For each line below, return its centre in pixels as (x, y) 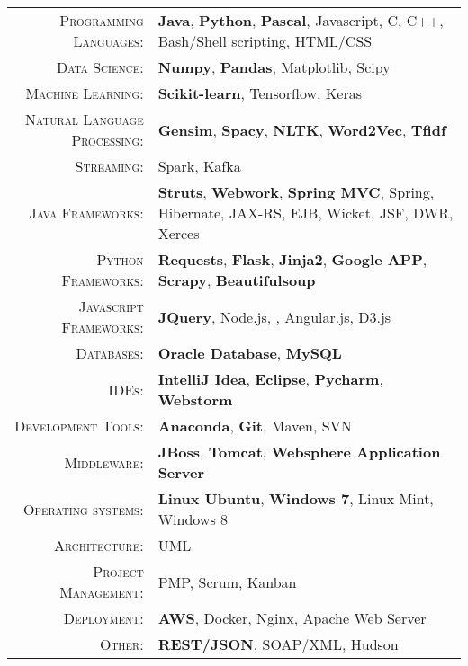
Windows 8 (193, 519)
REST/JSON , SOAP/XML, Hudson (278, 644)
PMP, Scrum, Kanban (227, 582)
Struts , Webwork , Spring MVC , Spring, (296, 192)
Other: (121, 644)
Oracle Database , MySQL (250, 353)
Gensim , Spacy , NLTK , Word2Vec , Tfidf (302, 129)
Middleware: (104, 462)
